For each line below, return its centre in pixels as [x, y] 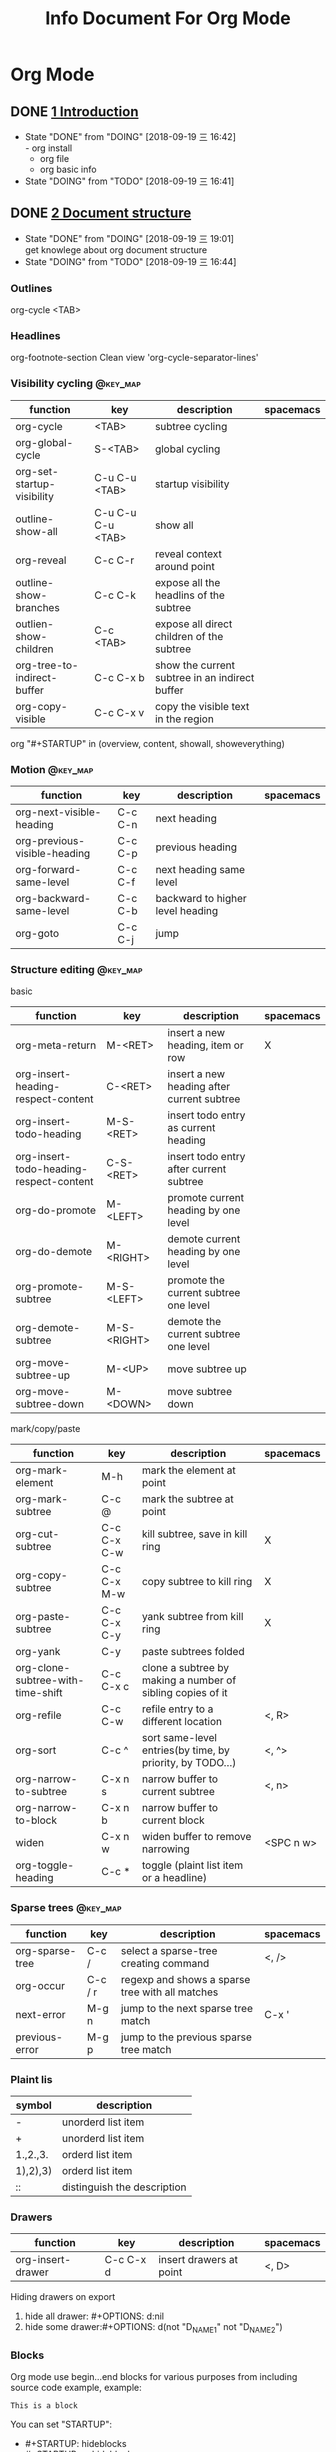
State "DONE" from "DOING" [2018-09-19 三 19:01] [129, 238]
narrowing [165, 1849]
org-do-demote [54, 1252]
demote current [204, 1239]
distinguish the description [124, 2187]
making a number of [189, 1680]
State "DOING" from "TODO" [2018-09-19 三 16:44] [130, 261]
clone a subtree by [185, 1668]
